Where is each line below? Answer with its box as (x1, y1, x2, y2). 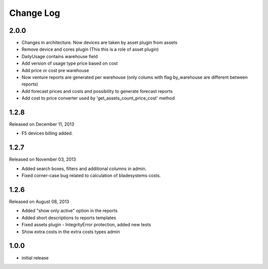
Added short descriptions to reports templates (21, 214, 116, 221)
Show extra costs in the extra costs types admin (21, 229, 120, 235)
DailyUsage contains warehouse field (21, 53, 98, 59)
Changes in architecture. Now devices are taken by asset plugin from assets (21, 40, 178, 46)
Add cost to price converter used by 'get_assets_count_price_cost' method (21, 95, 175, 101)
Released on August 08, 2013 (9, 199, 69, 205)
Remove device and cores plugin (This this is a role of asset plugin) (21, 46, 159, 52)
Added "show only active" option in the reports (21, 208, 118, 214)
